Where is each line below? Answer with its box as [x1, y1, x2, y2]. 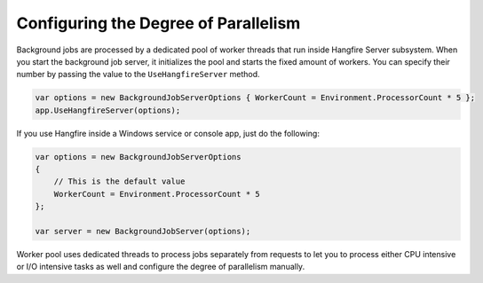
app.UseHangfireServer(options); [35, 105, 181, 115]
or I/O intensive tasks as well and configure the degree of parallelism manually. [16, 262, 305, 272]
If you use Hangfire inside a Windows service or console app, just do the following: [16, 128, 320, 138]
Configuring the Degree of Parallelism [16, 13, 301, 33]
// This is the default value [53, 177, 186, 186]
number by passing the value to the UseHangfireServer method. [16, 69, 261, 80]
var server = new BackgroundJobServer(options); [35, 226, 251, 237]
